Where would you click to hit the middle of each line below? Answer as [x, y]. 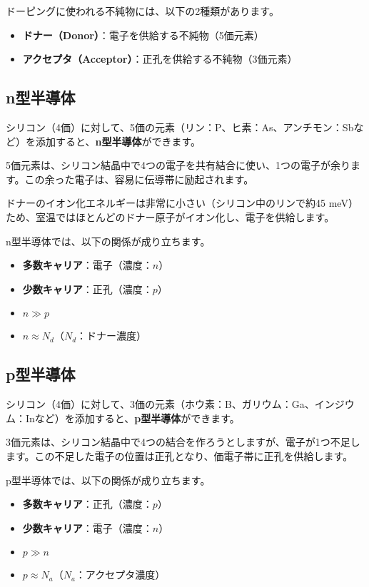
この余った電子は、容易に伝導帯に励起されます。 [139, 179]
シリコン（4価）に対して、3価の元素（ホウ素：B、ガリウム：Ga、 [160, 404]
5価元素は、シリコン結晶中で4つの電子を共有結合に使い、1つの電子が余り [178, 165]
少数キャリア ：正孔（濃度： [87, 289]
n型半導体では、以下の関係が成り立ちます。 [108, 241]
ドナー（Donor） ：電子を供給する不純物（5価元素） [143, 35]
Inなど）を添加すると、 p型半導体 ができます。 [132, 418]
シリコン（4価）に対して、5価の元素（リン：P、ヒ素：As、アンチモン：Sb [180, 127]
